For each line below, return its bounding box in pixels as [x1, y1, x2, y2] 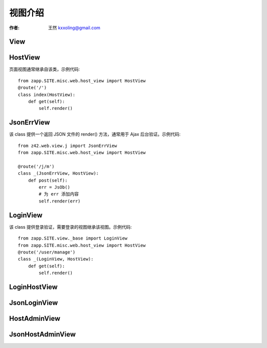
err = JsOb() [39, 185, 70, 190]
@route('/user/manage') [18, 249, 76, 255]
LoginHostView [9, 283, 58, 291]
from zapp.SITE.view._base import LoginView [18, 236, 128, 241]
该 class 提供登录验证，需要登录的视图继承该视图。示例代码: [9, 224, 132, 230]
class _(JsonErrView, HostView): [18, 171, 99, 176]
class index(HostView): [18, 92, 76, 98]
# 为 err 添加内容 [39, 191, 79, 197]
